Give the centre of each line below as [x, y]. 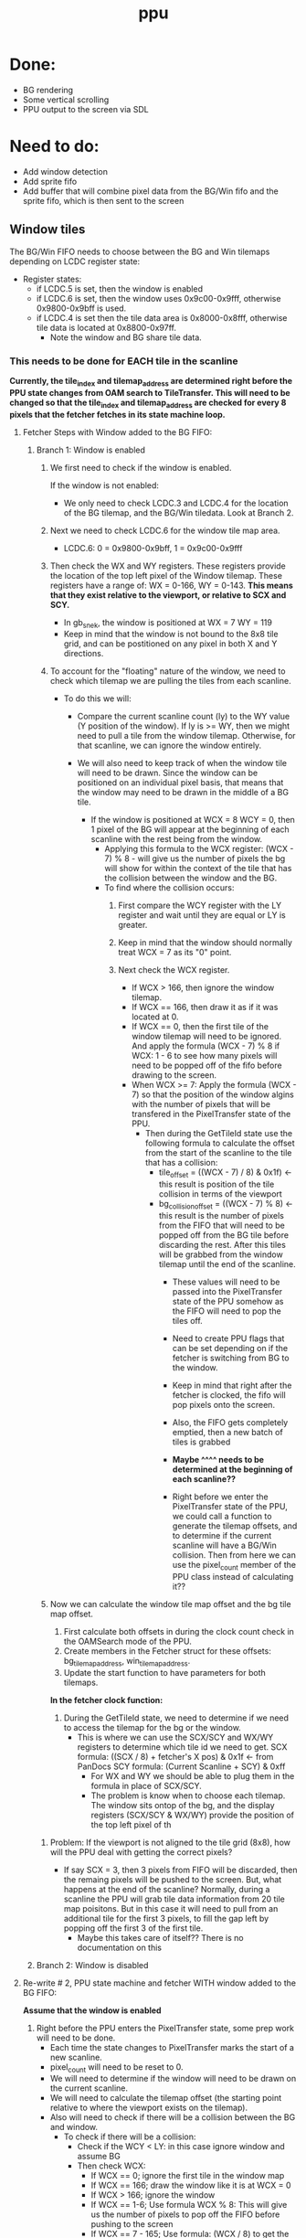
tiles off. [187, 1320]
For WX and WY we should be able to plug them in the [193, 1775]
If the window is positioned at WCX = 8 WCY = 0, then [193, 820]
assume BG [99, 2157]
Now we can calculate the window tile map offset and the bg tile [170, 1604]
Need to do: [54, 147]
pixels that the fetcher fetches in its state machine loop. [117, 414]
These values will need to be [226, 1282]
